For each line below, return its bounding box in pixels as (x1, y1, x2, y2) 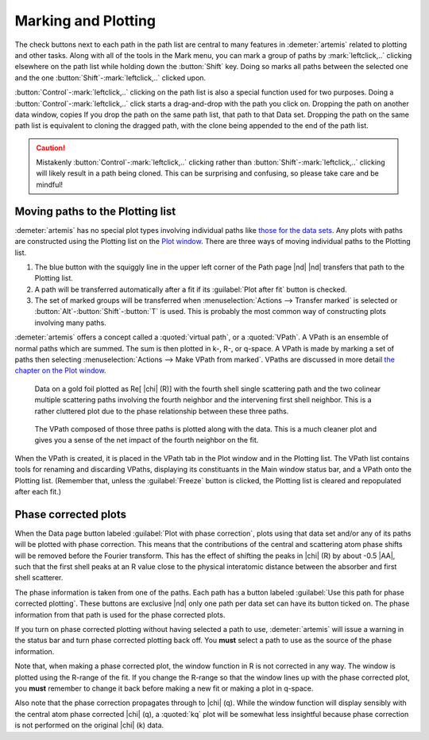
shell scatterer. (14, 573, 64, 583)
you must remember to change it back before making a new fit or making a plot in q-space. (14, 684, 314, 693)
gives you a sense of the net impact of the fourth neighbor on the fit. (34, 436, 259, 445)
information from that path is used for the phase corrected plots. (14, 610, 226, 619)
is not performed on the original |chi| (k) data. (14, 720, 164, 730)
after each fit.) (14, 486, 62, 496)
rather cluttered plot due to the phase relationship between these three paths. (34, 406, 289, 416)
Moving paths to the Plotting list (14, 204, 176, 218)
